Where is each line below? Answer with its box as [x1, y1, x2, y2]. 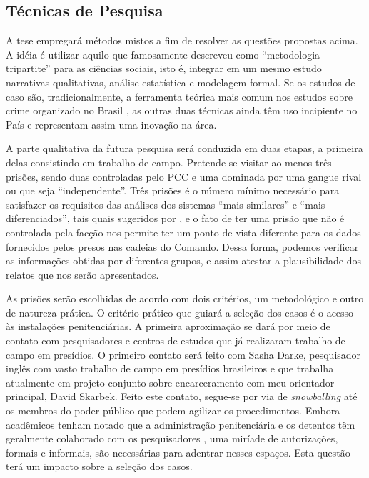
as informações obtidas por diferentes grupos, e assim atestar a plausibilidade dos [6, 253, 361, 268]
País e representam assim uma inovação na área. [6, 116, 217, 131]
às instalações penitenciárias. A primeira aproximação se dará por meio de [6, 319, 330, 334]
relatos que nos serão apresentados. [6, 267, 159, 282]
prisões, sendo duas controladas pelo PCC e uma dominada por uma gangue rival [6, 169, 362, 184]
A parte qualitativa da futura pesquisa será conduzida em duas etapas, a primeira [6, 141, 363, 156]
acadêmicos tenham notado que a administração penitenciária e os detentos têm [6, 417, 355, 432]
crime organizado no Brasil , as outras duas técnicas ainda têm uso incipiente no [6, 103, 358, 118]
